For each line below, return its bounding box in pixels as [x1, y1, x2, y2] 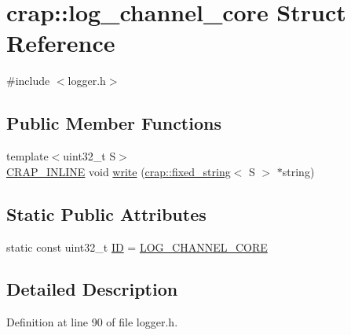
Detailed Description [6, 277, 178, 301]
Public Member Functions [6, 111, 221, 135]
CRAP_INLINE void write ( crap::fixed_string [6, 163, 231, 179]
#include [6, 72, 50, 89]
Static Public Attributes [6, 201, 207, 226]
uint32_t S [63, 148, 116, 164]
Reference [6, 27, 115, 59]
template [6, 148, 49, 164]
